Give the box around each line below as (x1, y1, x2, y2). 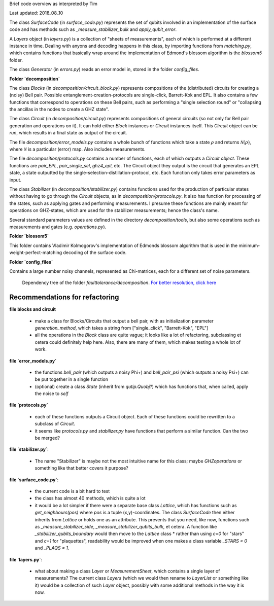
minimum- (238, 242, 260, 248)
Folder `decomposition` (9, 76, 60, 82)
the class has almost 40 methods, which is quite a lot (35, 495, 146, 502)
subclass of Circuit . (35, 421, 76, 427)
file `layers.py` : (9, 556, 43, 562)
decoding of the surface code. (63, 249, 127, 256)
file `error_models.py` (9, 358, 57, 364)
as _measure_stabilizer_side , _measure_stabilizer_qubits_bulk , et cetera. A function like (35, 523, 217, 529)
